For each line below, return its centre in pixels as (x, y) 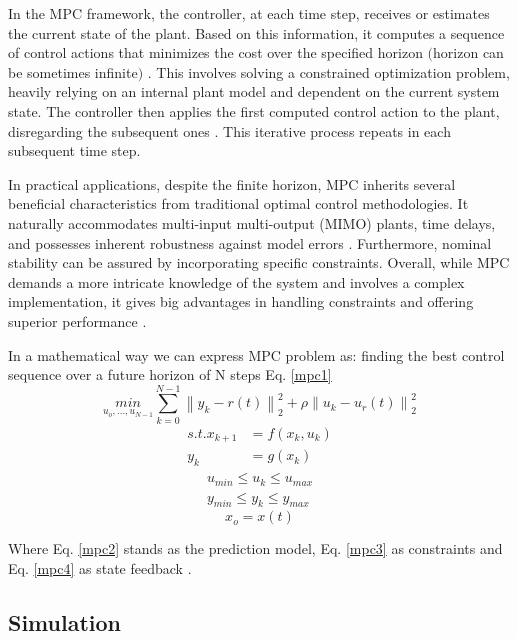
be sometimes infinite (73, 71)
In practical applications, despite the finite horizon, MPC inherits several (232, 183)
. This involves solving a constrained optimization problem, (328, 71)
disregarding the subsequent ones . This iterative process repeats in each (229, 130)
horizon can (468, 52)
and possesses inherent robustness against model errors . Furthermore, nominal (250, 242)
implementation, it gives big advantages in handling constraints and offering (241, 301)
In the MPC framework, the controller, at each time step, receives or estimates (249, 13)
